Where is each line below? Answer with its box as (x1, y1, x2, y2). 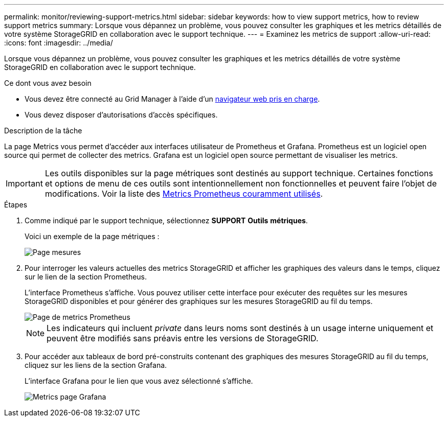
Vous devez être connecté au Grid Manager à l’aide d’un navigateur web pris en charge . (25, 95, 320, 103)
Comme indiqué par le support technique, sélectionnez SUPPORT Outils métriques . (25, 216, 308, 225)
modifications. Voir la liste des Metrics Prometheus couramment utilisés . (44, 189, 323, 199)
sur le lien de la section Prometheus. (25, 272, 147, 281)
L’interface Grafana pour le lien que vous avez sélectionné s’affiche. (25, 377, 253, 385)
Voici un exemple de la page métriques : (25, 232, 160, 241)
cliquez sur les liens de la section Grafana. (25, 361, 167, 369)
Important (6, 178, 43, 189)
